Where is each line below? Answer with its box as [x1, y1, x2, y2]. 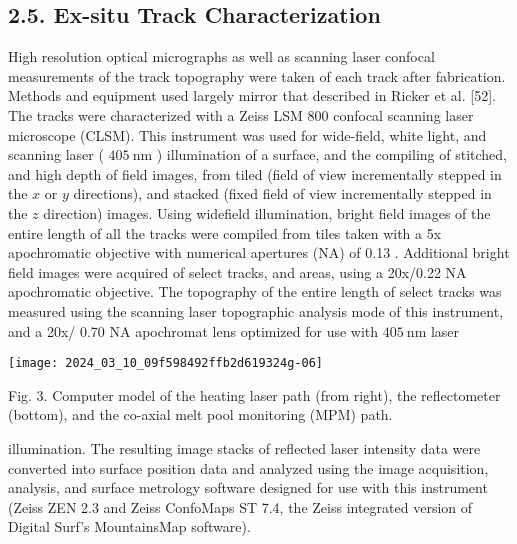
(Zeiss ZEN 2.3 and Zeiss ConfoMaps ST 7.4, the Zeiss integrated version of [8, 496, 473, 517]
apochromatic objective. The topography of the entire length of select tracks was [8, 281, 502, 302]
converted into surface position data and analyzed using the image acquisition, [8, 457, 489, 478]
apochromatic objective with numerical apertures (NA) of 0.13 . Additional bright [8, 242, 510, 263]
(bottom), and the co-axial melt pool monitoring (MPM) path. [8, 404, 393, 425]
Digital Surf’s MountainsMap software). [8, 516, 251, 537]
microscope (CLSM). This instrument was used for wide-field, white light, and [8, 124, 487, 145]
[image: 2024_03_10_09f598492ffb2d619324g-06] [8, 356, 323, 371]
